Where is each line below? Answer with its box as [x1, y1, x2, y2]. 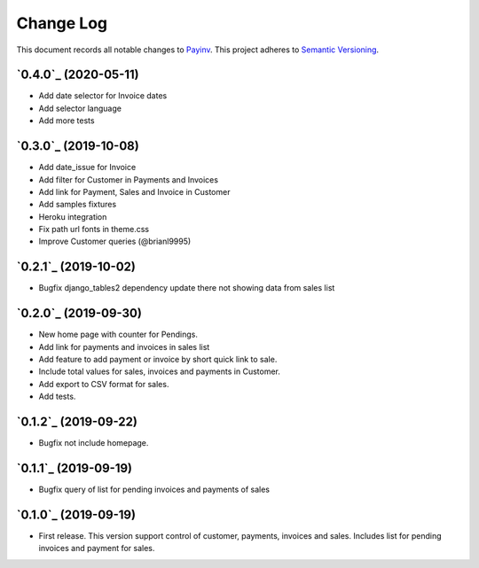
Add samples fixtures [38, 199, 117, 210]
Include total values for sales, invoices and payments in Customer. [38, 366, 281, 377]
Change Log [16, 13, 108, 33]
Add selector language [38, 103, 122, 113]
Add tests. [38, 391, 76, 402]
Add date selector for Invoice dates [38, 90, 168, 101]
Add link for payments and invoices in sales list [38, 341, 210, 352]
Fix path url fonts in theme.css [38, 224, 150, 235]
